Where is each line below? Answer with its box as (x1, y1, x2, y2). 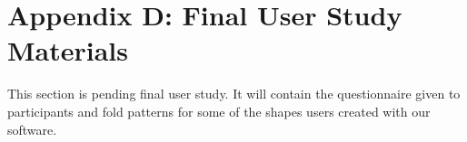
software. (7, 119, 57, 138)
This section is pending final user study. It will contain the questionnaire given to (7, 84, 461, 103)
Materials (7, 32, 129, 69)
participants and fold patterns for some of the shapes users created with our (7, 101, 431, 120)
